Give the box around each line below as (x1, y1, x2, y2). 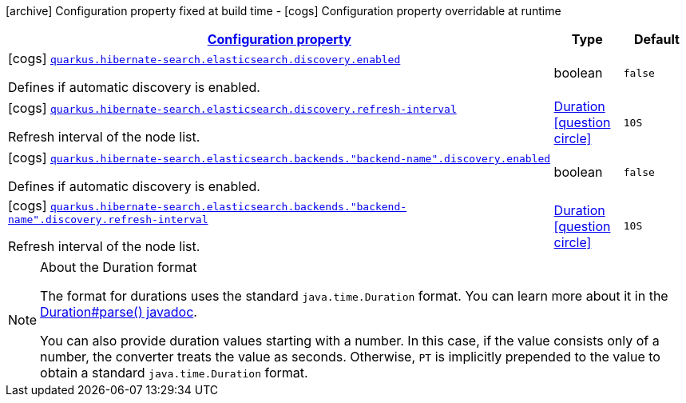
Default (633, 31, 680, 47)
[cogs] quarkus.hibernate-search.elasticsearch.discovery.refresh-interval (8, 100, 457, 116)
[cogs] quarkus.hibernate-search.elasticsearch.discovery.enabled (8, 50, 401, 66)
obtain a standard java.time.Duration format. (40, 365, 308, 381)
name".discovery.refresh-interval (8, 213, 208, 225)
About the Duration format (40, 259, 197, 275)
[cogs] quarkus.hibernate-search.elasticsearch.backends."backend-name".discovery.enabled (8, 150, 551, 166)
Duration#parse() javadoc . (40, 304, 197, 320)
